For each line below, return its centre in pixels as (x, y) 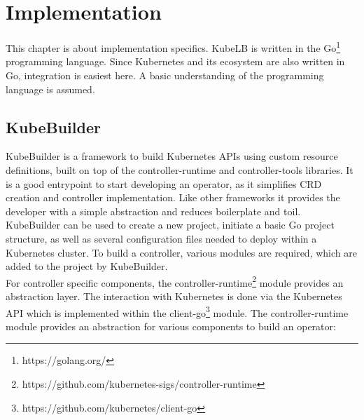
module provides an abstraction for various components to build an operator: (171, 326)
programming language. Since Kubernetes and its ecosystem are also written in (175, 61)
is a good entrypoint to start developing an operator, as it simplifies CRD (164, 183)
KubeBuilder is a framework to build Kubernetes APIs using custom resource (172, 156)
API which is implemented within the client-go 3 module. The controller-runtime (177, 311)
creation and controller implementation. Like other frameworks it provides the (173, 197)
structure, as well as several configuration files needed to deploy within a (161, 238)
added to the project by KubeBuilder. (87, 266)
